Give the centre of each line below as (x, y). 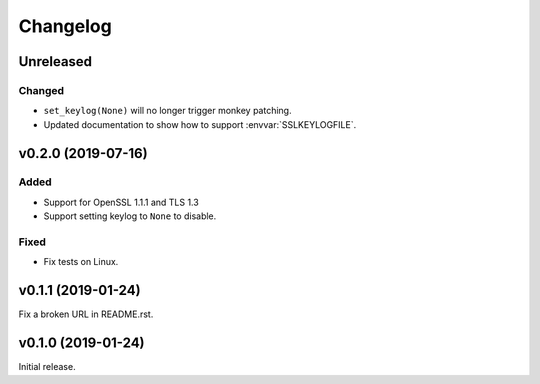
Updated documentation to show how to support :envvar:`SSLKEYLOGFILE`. (200, 124)
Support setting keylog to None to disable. (130, 216)
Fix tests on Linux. (81, 262)
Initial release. (47, 367)
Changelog (65, 26)
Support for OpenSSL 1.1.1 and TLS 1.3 (121, 202)
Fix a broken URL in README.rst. (86, 314)
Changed (41, 90)
